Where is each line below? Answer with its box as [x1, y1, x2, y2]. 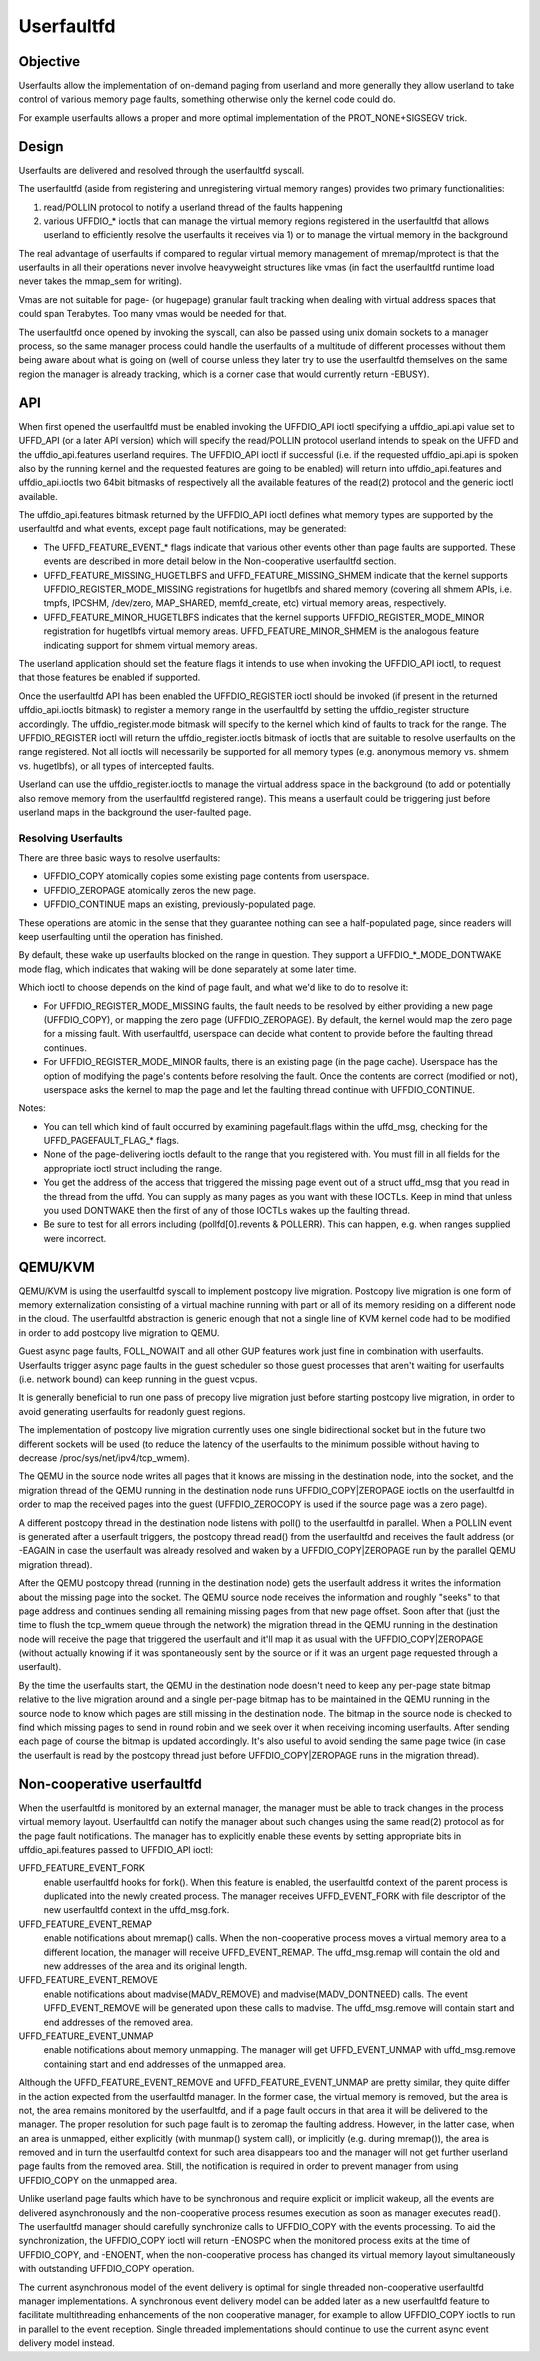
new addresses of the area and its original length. [43, 1960, 248, 1972]
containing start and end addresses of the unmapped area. [43, 2058, 287, 2070]
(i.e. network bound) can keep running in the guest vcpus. [18, 1373, 258, 1385]
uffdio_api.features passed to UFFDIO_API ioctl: [18, 1843, 214, 1855]
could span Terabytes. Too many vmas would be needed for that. [18, 308, 287, 320]
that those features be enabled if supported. [18, 671, 201, 684]
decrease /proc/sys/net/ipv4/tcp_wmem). [18, 1452, 190, 1464]
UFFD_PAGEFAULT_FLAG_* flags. [43, 1135, 180, 1147]
